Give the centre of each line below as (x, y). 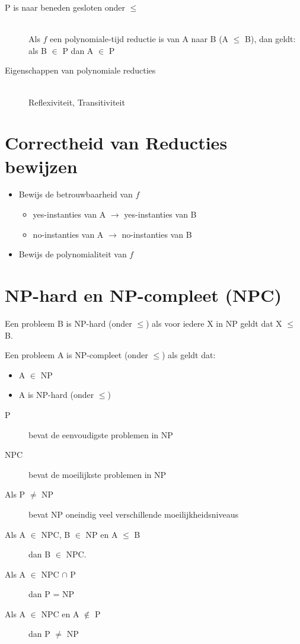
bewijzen (41, 166)
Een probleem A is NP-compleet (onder (76, 355)
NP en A (102, 534)
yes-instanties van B (160, 214)
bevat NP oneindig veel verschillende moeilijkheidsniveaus (133, 514)
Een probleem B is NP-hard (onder (68, 323)
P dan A (78, 50)
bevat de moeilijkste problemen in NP (98, 474)
